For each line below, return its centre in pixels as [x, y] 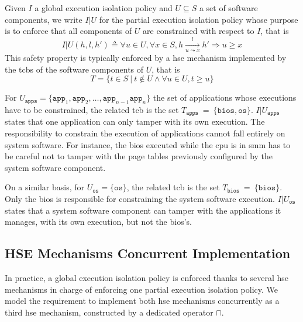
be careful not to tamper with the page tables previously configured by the [139, 156]
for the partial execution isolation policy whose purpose [199, 19]
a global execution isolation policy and [104, 8]
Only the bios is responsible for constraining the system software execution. [140, 198]
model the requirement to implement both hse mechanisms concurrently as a [142, 301]
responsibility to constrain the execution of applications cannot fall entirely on [145, 133]
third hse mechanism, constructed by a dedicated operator [109, 312]
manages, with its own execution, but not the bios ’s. [98, 222]
